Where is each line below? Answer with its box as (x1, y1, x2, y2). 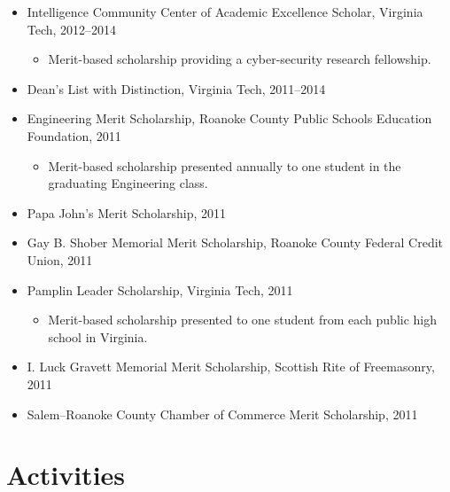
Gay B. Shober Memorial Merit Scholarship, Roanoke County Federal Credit (27, 233, 444, 252)
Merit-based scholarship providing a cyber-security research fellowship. (48, 50, 431, 68)
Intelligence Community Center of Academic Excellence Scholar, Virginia (27, 3, 423, 20)
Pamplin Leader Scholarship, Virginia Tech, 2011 (27, 280, 293, 299)
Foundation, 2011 (27, 126, 121, 144)
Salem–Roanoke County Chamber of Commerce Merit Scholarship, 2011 (27, 404, 418, 423)
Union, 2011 (27, 250, 93, 269)
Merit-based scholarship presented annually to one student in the (48, 156, 401, 175)
